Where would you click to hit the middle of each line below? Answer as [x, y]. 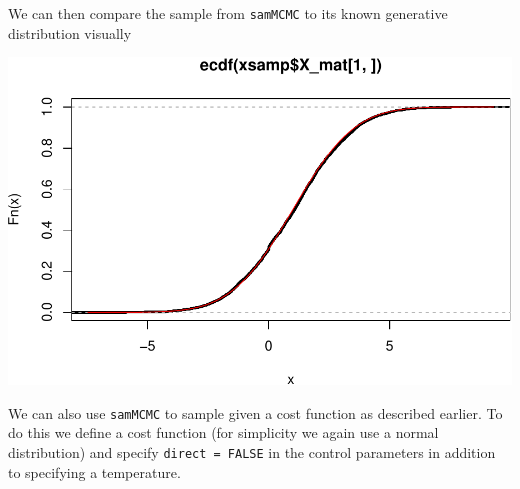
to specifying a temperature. [94, 471]
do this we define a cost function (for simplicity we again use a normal [223, 432]
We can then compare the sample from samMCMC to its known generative [228, 13]
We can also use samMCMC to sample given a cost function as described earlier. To [255, 412]
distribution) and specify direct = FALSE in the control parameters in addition [252, 451]
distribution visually [70, 32]
